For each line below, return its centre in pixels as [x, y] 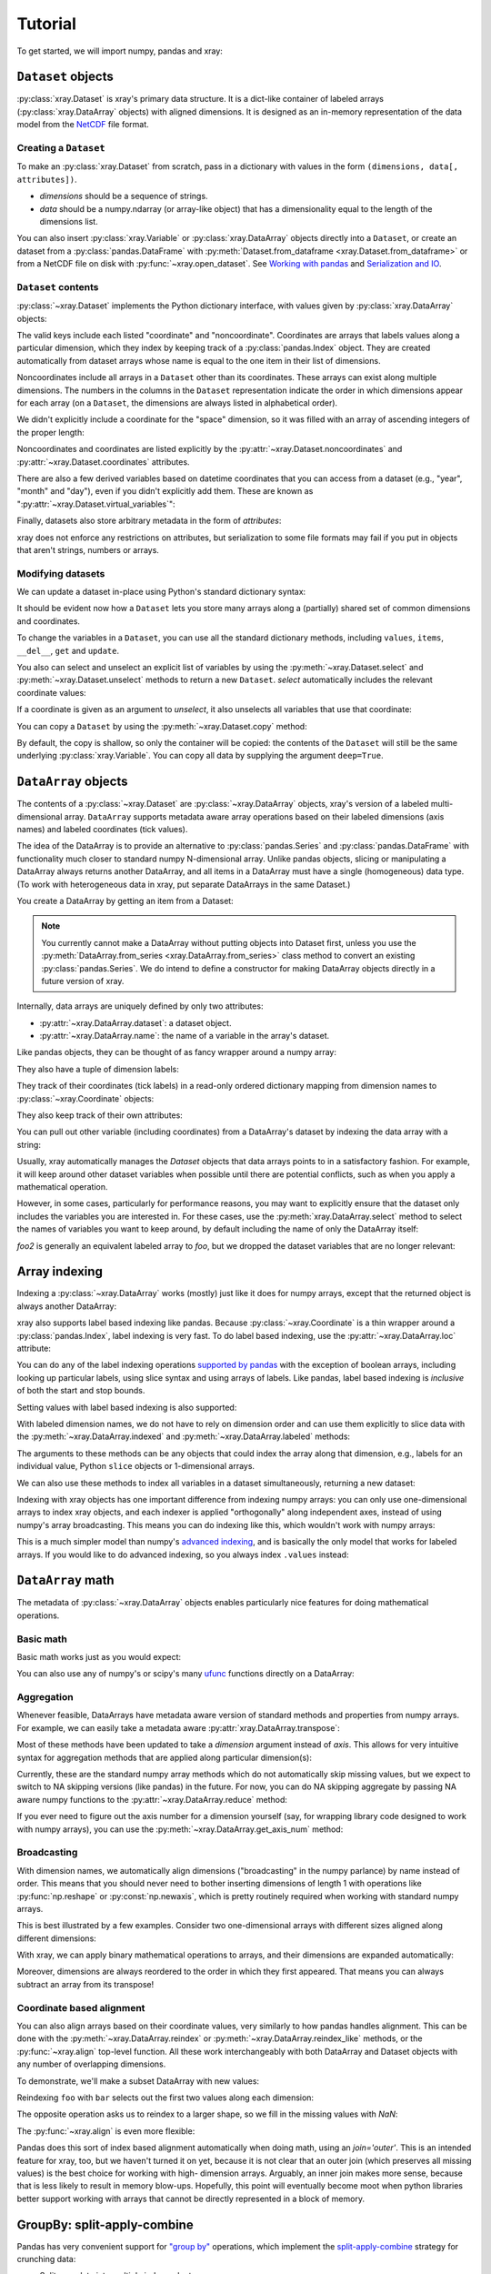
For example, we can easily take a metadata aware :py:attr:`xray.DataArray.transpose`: [178, 1727]
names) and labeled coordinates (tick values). [102, 830]
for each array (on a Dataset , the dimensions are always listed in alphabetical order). [177, 402]
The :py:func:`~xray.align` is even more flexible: [106, 2131]
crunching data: [46, 2259]
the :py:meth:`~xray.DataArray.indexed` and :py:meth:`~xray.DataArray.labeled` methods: [183, 1436]
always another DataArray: [67, 1306]
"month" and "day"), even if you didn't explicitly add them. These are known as [165, 491]
